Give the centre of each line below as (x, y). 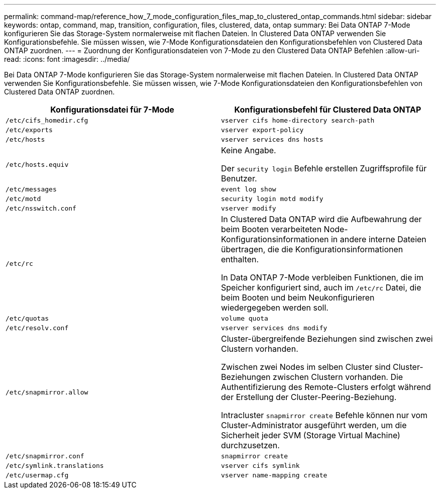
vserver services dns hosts (272, 139)
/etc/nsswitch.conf (41, 208)
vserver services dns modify (274, 328)
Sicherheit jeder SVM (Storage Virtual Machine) (311, 435)
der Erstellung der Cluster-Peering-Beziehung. (309, 397)
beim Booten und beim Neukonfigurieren (298, 298)
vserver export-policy (262, 130)
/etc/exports (29, 130)
